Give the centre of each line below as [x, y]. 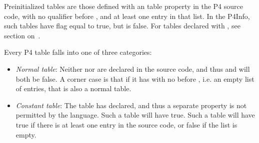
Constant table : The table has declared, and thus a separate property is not [131, 105]
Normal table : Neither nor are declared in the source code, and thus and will [133, 69]
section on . [22, 35]
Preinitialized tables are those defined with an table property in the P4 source [124, 6]
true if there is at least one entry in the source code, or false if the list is [126, 124]
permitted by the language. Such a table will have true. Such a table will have [135, 115]
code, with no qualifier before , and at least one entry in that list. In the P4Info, [127, 16]
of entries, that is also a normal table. [73, 88]
